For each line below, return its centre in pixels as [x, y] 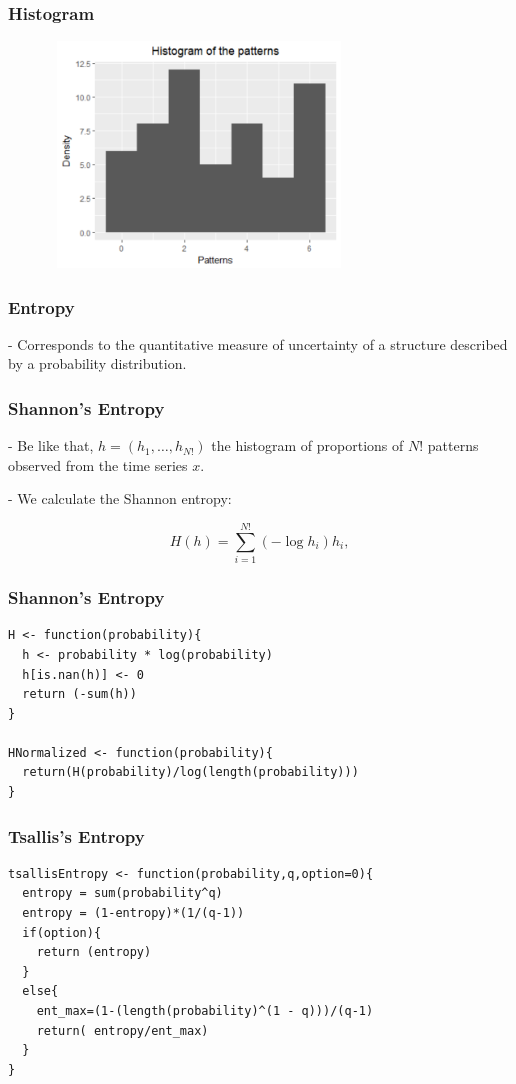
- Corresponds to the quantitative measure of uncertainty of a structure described [258, 343]
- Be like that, [51, 445]
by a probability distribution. [97, 363]
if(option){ [62, 932]
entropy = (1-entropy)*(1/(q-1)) [133, 913]
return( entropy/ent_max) [122, 1030]
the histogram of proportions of [307, 445]
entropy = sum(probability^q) [122, 893]
